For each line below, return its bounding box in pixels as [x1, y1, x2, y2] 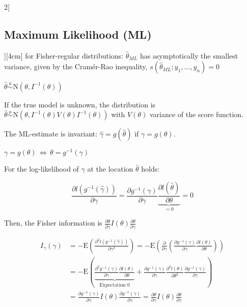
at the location [87, 163, 133, 174]
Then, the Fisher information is [4, 217, 102, 228]
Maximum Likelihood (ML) [4, 26, 152, 42]
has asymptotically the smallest [140, 50, 238, 61]
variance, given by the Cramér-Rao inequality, [4, 61, 148, 72]
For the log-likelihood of [4, 163, 79, 174]
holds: [141, 163, 160, 174]
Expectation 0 [99, 282, 130, 288]
